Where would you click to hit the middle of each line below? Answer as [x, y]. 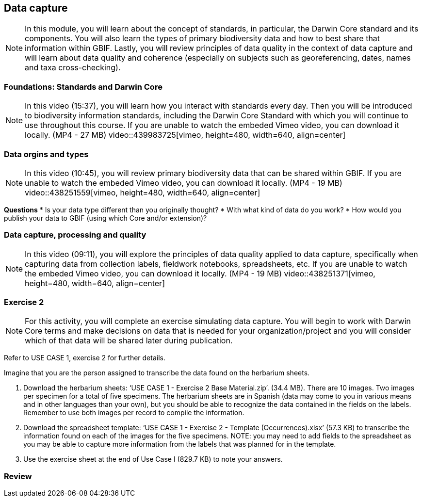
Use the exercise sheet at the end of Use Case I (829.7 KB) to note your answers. [153, 459]
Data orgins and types [46, 154]
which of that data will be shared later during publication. [129, 341]
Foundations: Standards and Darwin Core [83, 87]
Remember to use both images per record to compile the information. [134, 413]
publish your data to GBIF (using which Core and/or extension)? [105, 218]
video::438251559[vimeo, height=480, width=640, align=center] [143, 192]
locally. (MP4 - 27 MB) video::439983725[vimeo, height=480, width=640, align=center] [185, 135]
